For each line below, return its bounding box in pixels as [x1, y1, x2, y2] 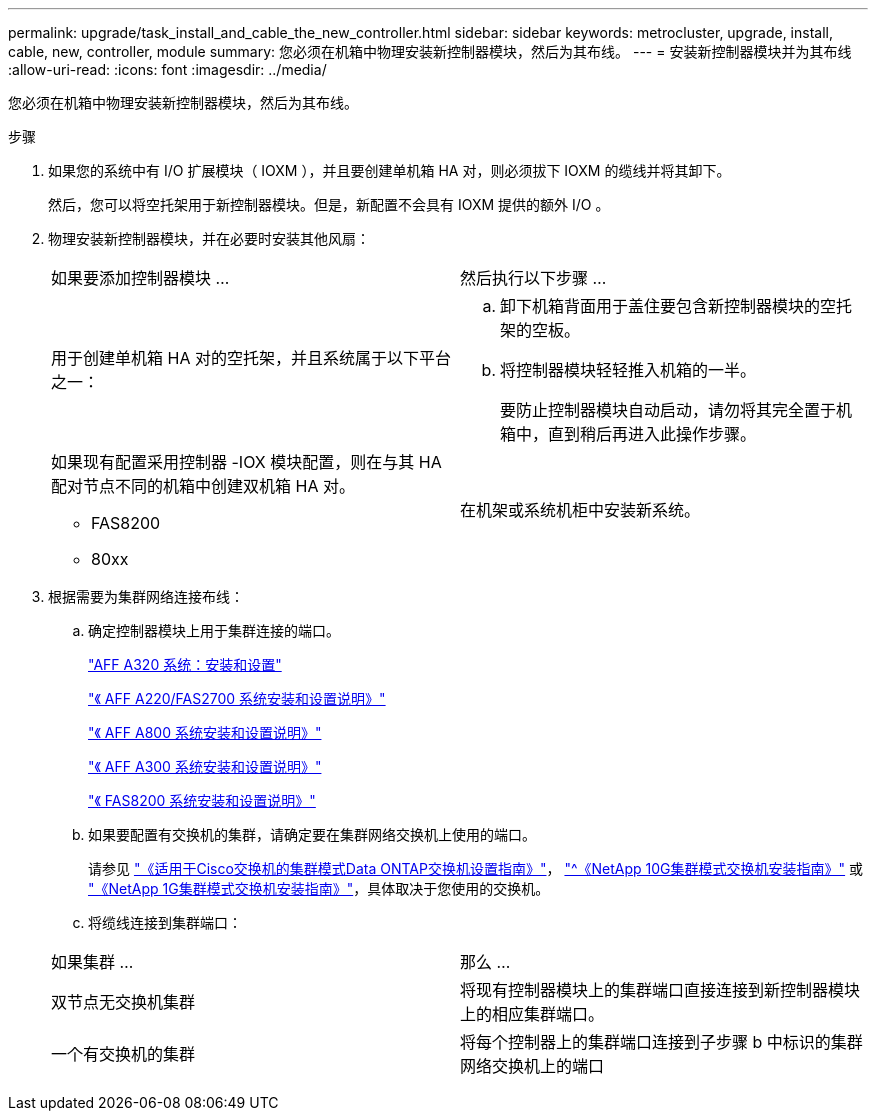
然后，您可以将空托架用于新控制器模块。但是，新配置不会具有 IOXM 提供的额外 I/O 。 [48, 196, 610, 213]
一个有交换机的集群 [51, 1044, 196, 1064]
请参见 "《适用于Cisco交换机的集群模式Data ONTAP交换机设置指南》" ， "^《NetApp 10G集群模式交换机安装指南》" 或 [88, 860, 864, 877]
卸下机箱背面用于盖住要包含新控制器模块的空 [500, 296, 837, 316]
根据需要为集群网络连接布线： [48, 588, 244, 605]
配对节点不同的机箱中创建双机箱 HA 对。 [51, 476, 355, 496]
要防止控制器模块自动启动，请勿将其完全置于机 [500, 400, 853, 420]
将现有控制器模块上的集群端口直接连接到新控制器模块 [460, 980, 861, 1000]
